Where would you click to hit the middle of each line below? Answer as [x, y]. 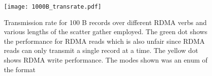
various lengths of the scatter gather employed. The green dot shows [106, 32]
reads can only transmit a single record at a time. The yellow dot [101, 50]
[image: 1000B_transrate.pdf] [53, 7]
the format [20, 69]
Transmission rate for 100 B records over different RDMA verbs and [105, 22]
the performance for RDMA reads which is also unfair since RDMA [105, 41]
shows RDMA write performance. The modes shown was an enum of [106, 60]
